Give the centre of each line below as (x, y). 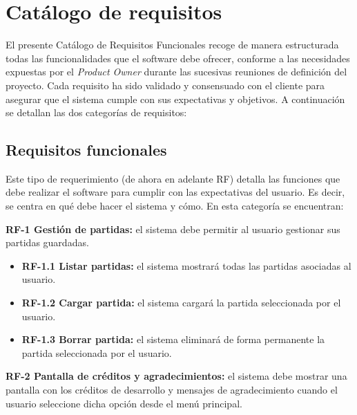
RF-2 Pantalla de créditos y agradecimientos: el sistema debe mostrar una (176, 376)
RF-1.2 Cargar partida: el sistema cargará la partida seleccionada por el (181, 303)
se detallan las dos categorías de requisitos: (96, 112)
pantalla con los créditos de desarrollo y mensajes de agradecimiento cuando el (172, 390)
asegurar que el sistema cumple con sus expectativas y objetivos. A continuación (175, 99)
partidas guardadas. (47, 242)
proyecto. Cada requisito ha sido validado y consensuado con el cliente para (165, 85)
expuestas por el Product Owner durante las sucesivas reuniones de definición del (176, 72)
